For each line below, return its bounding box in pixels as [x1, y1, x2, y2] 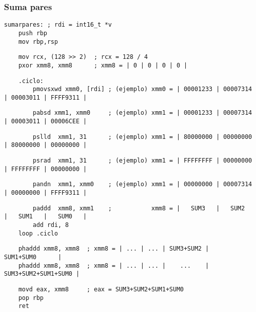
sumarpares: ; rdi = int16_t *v [4, 21, 112, 29]
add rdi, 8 [33, 221, 69, 229]
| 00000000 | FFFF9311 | [4, 189, 87, 197]
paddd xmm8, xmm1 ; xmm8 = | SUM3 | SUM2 [33, 204, 245, 212]
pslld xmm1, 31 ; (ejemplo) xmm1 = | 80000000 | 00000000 [33, 133, 252, 140]
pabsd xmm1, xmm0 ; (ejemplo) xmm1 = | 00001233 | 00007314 [33, 109, 252, 117]
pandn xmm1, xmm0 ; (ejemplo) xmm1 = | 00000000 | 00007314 [33, 181, 252, 188]
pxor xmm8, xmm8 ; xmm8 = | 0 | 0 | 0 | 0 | [18, 61, 188, 69]
